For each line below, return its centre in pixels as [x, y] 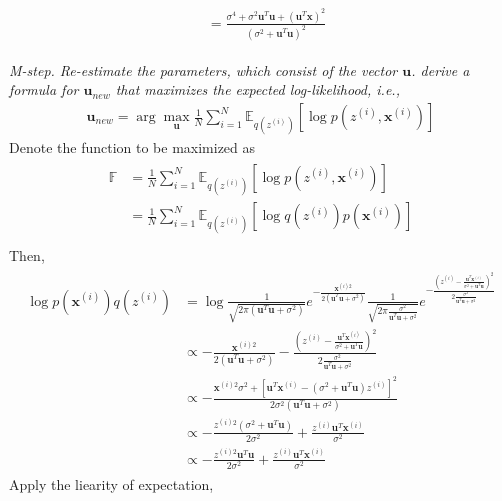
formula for [44, 89]
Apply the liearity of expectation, [111, 483]
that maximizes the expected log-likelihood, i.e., [257, 89]
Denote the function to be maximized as [132, 147]
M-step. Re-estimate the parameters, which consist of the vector [203, 69]
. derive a [440, 69]
